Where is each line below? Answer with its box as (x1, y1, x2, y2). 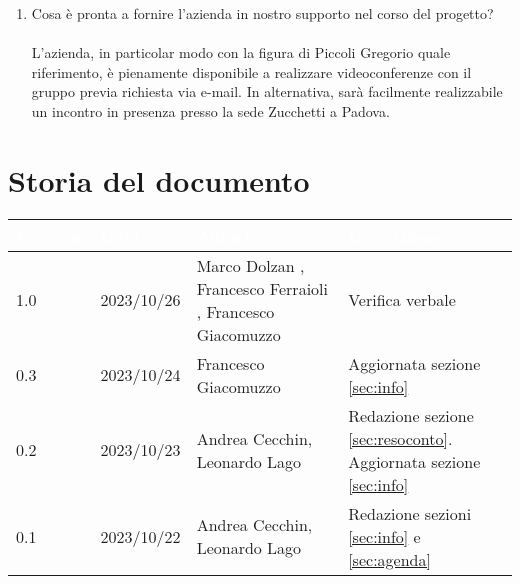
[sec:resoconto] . (348, 426, 453, 450)
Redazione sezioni (348, 501, 472, 525)
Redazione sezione (348, 403, 474, 427)
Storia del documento (8, 159, 310, 200)
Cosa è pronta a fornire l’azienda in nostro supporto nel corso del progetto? (31, 3, 494, 23)
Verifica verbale (348, 288, 456, 312)
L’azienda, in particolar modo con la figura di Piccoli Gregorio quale (31, 42, 451, 63)
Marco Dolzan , (196, 253, 305, 277)
